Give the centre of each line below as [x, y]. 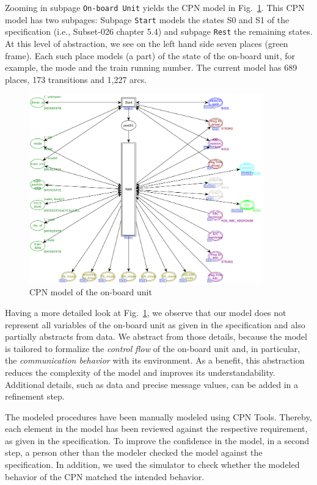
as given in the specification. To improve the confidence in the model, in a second [157, 440]
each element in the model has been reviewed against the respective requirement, [156, 429]
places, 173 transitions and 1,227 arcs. [76, 79]
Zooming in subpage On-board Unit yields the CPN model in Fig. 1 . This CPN [155, 7]
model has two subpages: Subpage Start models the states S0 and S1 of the [147, 19]
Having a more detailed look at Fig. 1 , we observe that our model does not [146, 312]
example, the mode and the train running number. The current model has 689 [151, 67]
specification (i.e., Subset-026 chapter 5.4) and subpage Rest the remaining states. [159, 31]
